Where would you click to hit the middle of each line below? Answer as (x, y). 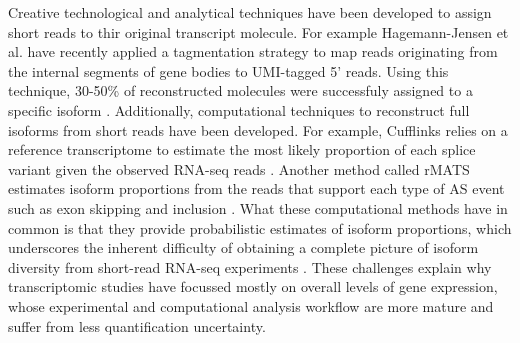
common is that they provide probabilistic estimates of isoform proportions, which (260, 227)
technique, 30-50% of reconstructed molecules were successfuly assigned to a (240, 90)
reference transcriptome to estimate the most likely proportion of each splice (242, 149)
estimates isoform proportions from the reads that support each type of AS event (256, 188)
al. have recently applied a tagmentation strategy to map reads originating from (253, 51)
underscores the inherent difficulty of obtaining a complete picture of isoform (243, 247)
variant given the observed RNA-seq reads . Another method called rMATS (239, 168)
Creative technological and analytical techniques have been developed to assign (250, 12)
